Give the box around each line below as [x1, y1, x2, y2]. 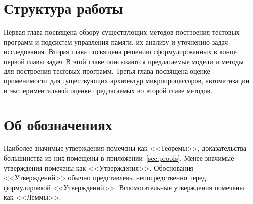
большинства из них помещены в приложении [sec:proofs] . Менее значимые [4, 153, 234, 163]
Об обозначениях [4, 114, 113, 135]
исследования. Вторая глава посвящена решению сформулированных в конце [4, 46, 237, 57]
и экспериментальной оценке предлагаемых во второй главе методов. [4, 85, 213, 95]
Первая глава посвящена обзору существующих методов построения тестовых [4, 27, 240, 37]
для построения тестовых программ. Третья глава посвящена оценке [4, 66, 210, 76]
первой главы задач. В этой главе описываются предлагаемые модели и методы [4, 56, 244, 66]
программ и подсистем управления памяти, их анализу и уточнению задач [4, 36, 228, 47]
